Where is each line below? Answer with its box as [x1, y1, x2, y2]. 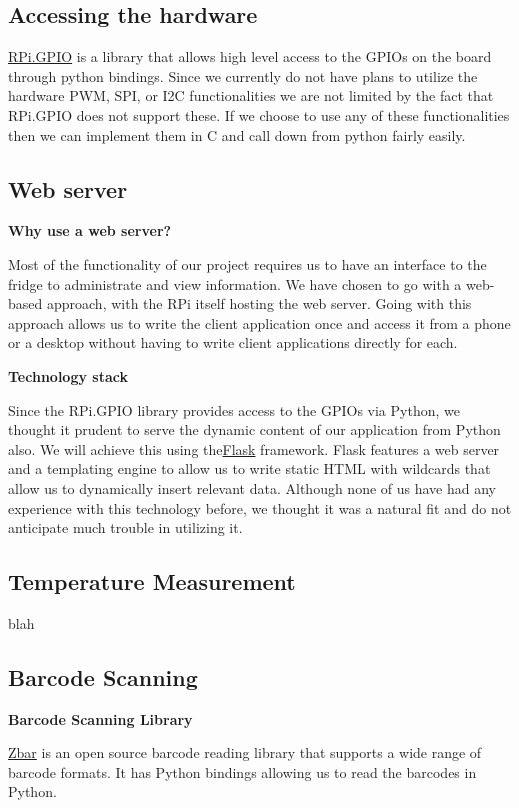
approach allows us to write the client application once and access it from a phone [8, 312, 511, 333]
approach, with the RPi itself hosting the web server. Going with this [46, 293, 472, 314]
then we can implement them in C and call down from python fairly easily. [8, 124, 466, 145]
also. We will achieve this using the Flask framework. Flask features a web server [8, 438, 500, 459]
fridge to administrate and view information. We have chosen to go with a [8, 273, 462, 294]
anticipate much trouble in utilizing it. [8, 517, 243, 538]
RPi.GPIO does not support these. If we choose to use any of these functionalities [8, 104, 510, 125]
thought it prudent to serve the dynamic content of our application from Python [8, 419, 501, 440]
